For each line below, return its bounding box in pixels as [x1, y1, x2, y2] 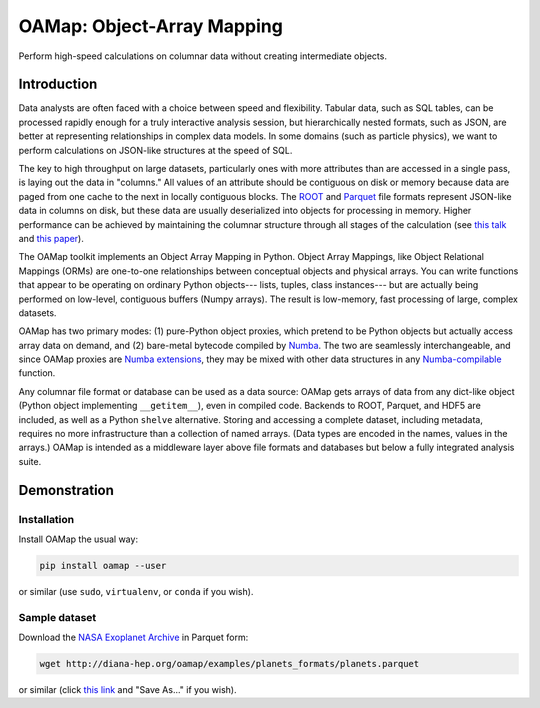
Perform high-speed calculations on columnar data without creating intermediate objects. [18, 50, 387, 62]
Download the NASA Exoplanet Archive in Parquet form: [18, 631, 249, 644]
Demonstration [18, 481, 115, 499]
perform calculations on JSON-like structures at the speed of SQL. [18, 144, 293, 156]
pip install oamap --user [39, 560, 167, 571]
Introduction [18, 76, 98, 93]
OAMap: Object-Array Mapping [18, 15, 284, 37]
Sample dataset [18, 610, 97, 624]
